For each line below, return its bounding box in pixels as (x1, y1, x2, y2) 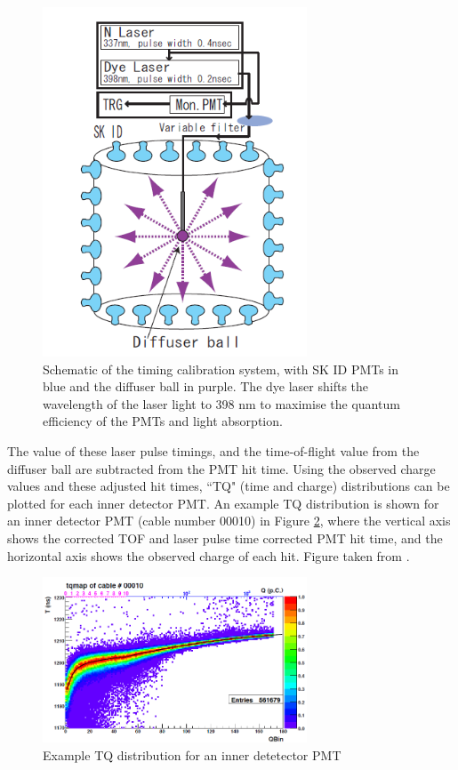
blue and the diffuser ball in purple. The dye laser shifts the (43, 377, 369, 396)
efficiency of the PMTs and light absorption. (43, 412, 283, 430)
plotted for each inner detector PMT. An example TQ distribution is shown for (7, 493, 439, 512)
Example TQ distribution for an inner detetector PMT (43, 746, 341, 765)
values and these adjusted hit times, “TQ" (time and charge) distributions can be (7, 477, 450, 495)
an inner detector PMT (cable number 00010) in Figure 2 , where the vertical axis (7, 511, 451, 530)
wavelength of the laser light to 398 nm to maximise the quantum (43, 394, 400, 413)
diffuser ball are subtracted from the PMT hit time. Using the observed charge (7, 459, 436, 477)
